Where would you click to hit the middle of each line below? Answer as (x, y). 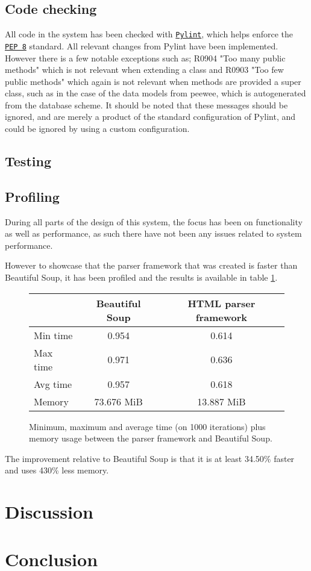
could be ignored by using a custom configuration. (97, 129)
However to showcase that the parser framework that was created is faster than (151, 265)
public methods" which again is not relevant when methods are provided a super (153, 81)
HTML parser (221, 303)
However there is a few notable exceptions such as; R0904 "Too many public (145, 58)
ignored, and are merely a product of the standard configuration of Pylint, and (150, 117)
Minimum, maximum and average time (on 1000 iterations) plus (147, 426)
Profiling (32, 196)
